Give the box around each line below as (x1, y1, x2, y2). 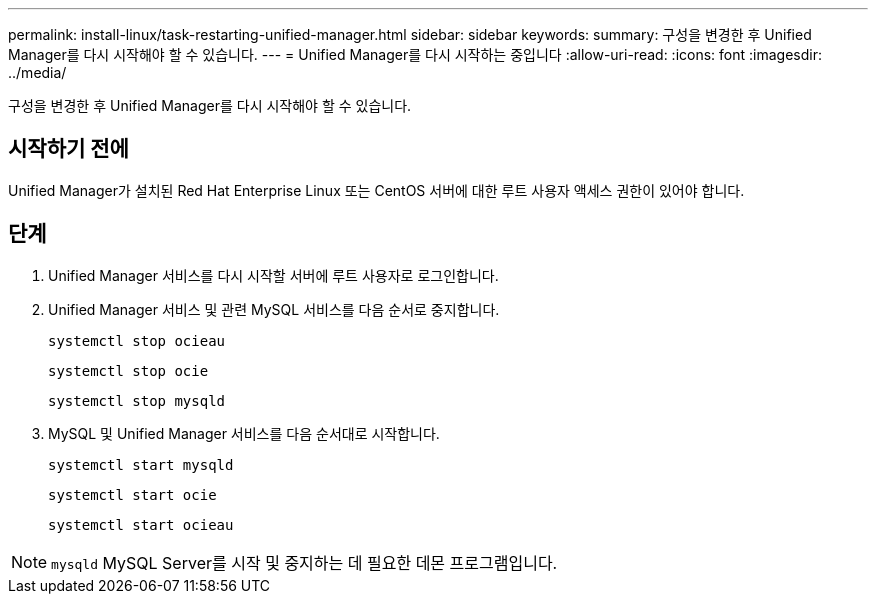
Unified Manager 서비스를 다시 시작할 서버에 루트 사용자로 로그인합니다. (48, 266, 499, 284)
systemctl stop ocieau (48, 332, 226, 349)
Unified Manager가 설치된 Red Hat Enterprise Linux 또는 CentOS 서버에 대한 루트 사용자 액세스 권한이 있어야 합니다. (8, 181, 745, 199)
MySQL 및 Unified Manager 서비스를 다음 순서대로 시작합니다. (48, 424, 440, 442)
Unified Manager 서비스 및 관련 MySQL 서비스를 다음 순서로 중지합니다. (48, 300, 500, 318)
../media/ (8, 64, 67, 81)
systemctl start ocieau (48, 516, 234, 533)
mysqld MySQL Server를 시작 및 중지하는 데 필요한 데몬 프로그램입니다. (51, 552, 558, 573)
